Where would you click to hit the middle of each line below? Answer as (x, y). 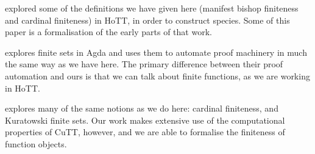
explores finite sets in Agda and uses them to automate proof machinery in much (156, 52)
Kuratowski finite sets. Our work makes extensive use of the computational (145, 120)
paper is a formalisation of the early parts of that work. (108, 32)
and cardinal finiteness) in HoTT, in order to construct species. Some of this (147, 20)
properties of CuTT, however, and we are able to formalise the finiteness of (145, 132)
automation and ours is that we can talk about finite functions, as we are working (157, 75)
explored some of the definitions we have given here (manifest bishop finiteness (152, 8)
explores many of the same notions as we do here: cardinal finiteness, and (142, 108)
